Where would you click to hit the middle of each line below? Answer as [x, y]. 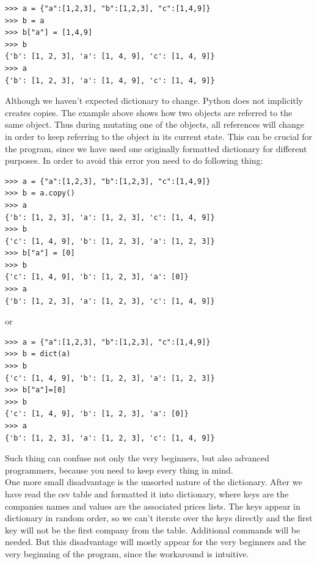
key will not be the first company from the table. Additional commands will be [153, 529]
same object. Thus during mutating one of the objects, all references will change [155, 124]
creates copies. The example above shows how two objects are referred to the [149, 112]
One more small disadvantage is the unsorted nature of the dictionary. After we [154, 482]
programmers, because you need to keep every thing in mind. [119, 470]
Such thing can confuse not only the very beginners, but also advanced [137, 458]
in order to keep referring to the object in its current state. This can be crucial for [159, 136]
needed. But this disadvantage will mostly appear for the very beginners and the [156, 542]
